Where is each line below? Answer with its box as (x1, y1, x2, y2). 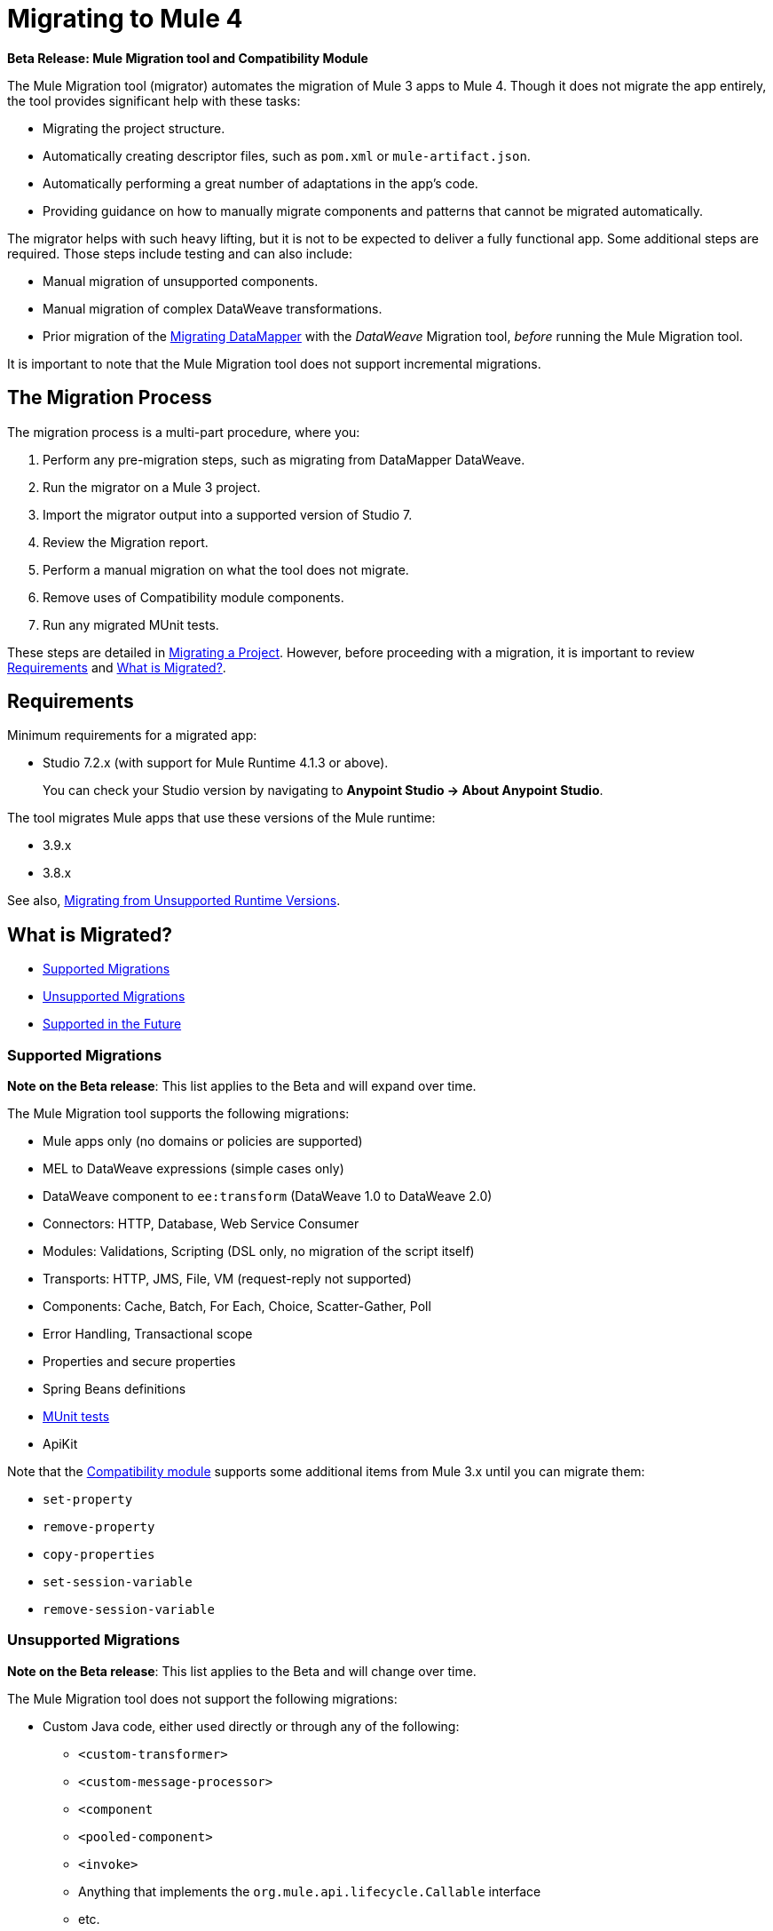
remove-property (43, 1520, 155, 1535)
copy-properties (43, 1547, 155, 1562)
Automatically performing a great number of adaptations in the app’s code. (43, 175, 478, 191)
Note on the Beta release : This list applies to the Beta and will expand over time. (7, 1078, 477, 1094)
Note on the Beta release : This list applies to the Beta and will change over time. (7, 1663, 477, 1679)
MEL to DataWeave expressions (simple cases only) (43, 1161, 344, 1177)
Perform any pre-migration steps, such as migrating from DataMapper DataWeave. (43, 451, 525, 467)
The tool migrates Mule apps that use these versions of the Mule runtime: (7, 810, 436, 826)
